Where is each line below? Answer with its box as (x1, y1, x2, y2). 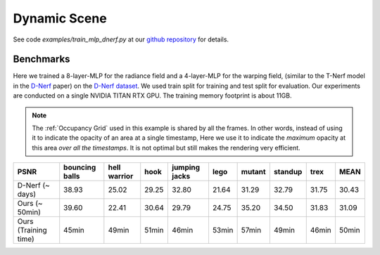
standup (273, 167, 303, 177)
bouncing (63, 162, 96, 172)
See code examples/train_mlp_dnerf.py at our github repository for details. (13, 35, 229, 44)
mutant (241, 167, 267, 177)
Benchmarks (13, 53, 70, 65)
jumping (172, 162, 201, 172)
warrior (108, 171, 134, 181)
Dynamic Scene (13, 11, 107, 26)
